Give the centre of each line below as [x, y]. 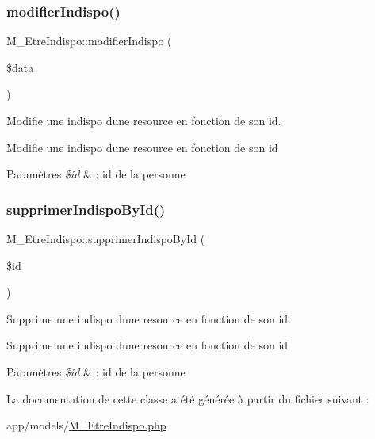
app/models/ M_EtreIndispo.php [86, 425]
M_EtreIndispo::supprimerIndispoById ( [106, 239]
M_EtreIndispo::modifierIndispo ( [89, 41]
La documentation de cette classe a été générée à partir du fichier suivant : [188, 398]
